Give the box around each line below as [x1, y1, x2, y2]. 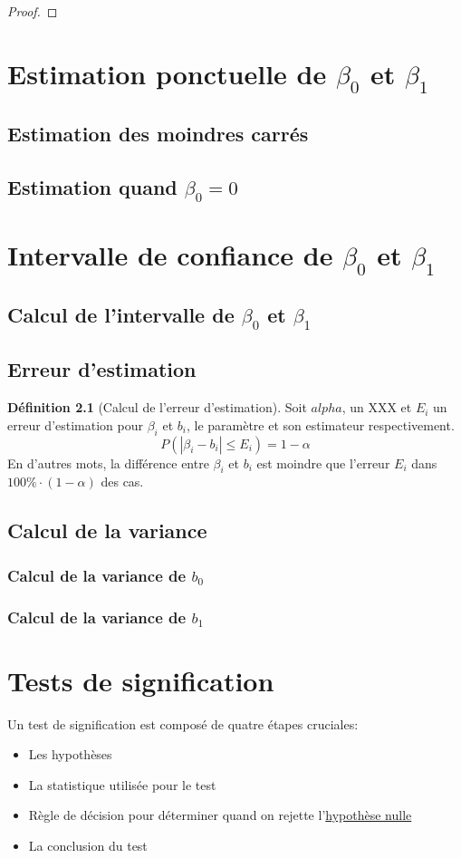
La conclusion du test [28, 836, 148, 855]
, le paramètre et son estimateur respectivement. [186, 415, 455, 434]
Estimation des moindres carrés [7, 119, 309, 147]
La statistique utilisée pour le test [28, 775, 216, 794]
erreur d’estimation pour [7, 415, 143, 434]
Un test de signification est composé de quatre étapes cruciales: [7, 714, 359, 733]
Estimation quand [7, 172, 178, 200]
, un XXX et [341, 398, 412, 417]
